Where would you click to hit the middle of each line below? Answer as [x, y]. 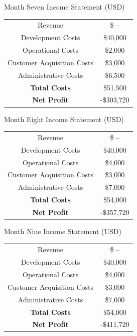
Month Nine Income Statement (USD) [63, 231]
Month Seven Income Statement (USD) [64, 7]
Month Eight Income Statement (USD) [64, 119]
